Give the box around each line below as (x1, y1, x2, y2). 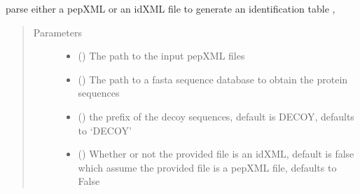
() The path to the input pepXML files (78, 48, 245, 63)
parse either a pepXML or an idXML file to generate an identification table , (6, 1, 335, 15)
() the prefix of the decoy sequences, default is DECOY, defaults (78, 109, 354, 123)
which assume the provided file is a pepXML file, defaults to (78, 160, 337, 174)
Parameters (33, 25, 82, 39)
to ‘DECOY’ (78, 123, 132, 137)
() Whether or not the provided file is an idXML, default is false (78, 146, 354, 161)
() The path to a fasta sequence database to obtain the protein (78, 71, 348, 86)
